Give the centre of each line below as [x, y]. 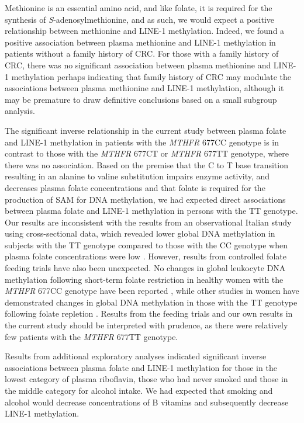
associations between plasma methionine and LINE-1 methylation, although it [144, 88]
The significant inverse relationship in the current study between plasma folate [146, 130]
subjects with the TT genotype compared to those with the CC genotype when [146, 245]
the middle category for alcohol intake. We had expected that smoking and [139, 390]
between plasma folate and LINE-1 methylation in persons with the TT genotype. [151, 211]
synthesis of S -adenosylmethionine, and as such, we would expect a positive [140, 19]
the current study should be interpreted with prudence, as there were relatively [146, 325]
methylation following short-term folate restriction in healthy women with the [144, 279]
